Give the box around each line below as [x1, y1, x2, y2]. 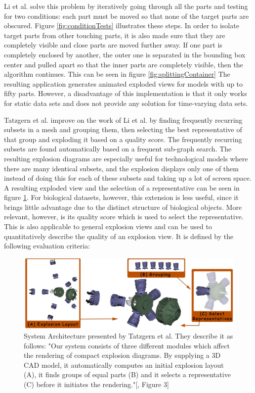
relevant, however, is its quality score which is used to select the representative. [4, 211, 244, 222]
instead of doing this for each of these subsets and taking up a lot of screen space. [4, 173, 252, 183]
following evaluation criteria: [4, 241, 90, 251]
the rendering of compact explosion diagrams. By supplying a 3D [24, 350, 221, 360]
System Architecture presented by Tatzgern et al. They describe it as [24, 331, 233, 341]
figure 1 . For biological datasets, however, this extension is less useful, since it [4, 192, 239, 202]
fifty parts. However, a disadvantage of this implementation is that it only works [4, 88, 247, 98]
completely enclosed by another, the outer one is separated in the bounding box [4, 49, 246, 59]
